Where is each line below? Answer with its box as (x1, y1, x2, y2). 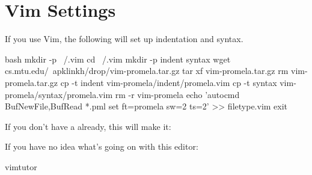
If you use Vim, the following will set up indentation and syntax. (5, 32, 243, 45)
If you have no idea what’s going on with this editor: (5, 140, 198, 153)
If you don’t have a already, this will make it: (5, 120, 171, 132)
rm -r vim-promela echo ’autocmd (115, 88, 240, 100)
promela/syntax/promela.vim (5, 88, 113, 100)
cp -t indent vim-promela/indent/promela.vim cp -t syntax (60, 76, 277, 88)
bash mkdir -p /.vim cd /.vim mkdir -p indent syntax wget (5, 52, 231, 65)
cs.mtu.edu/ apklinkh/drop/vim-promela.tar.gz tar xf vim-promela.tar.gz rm (5, 64, 289, 77)
